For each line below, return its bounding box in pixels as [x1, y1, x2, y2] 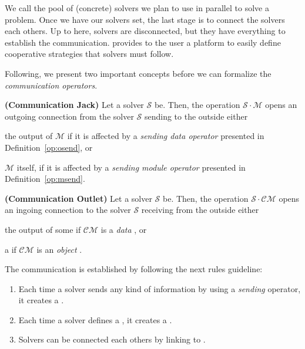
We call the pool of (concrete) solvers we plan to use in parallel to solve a [5, 2, 269, 13]
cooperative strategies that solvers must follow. [5, 48, 174, 60]
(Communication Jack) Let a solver [5, 99, 144, 111]
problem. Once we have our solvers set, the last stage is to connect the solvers [5, 13, 285, 25]
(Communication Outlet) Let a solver [5, 192, 152, 204]
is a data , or [100, 223, 147, 235]
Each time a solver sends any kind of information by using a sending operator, [18, 282, 301, 294]
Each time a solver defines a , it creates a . [18, 313, 172, 326]
